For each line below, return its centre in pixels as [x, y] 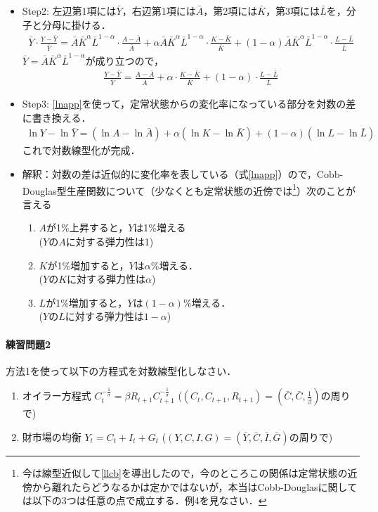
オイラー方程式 [57, 396]
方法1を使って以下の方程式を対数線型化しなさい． [121, 370]
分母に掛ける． [76, 24]
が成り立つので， [125, 60]
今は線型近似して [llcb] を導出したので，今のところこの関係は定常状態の [185, 472]
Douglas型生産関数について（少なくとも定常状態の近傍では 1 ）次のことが [189, 189]
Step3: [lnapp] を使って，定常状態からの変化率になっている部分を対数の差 [189, 104]
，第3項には [293, 11]
